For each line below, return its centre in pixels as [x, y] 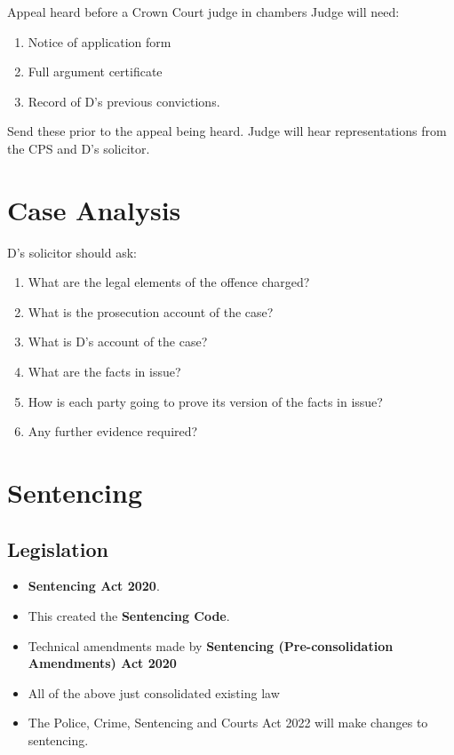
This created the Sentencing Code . [129, 616]
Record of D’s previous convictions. [124, 101]
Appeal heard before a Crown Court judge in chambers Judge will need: [203, 12]
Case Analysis [94, 209]
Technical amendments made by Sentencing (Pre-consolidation [211, 645]
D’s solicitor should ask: [72, 252]
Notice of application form [100, 41]
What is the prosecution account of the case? [151, 311]
